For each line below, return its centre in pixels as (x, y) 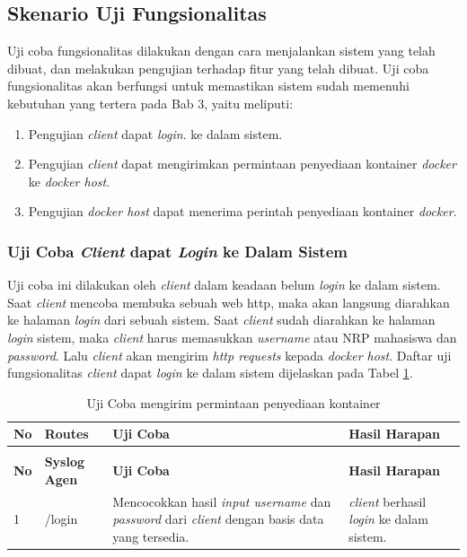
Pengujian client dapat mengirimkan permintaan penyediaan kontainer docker (242, 164)
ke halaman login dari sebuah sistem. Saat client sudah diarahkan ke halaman (221, 320)
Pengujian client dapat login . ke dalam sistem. (155, 133)
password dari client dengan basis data (218, 519)
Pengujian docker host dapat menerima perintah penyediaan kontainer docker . (242, 211)
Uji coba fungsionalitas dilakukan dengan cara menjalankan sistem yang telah (221, 51)
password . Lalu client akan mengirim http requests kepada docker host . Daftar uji (229, 355)
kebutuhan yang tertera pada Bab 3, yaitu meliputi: (150, 103)
